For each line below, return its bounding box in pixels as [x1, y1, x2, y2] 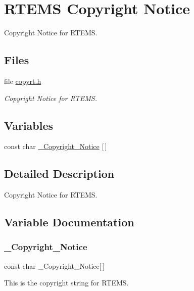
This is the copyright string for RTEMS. [4, 277, 129, 288]
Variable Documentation [4, 214, 134, 230]
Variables [4, 117, 54, 133]
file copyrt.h [4, 75, 41, 86]
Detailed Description [4, 166, 115, 181]
